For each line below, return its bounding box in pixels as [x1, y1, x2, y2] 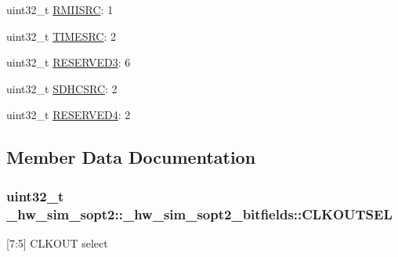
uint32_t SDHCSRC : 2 [6, 80, 118, 96]
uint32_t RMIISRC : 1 [6, 2, 114, 17]
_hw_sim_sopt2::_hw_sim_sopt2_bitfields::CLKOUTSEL [6, 204, 393, 223]
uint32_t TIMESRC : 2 [6, 27, 117, 44]
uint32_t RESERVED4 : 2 [6, 107, 131, 123]
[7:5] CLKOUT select [6, 234, 108, 251]
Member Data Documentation [6, 145, 256, 169]
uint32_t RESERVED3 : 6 [6, 54, 131, 71]
